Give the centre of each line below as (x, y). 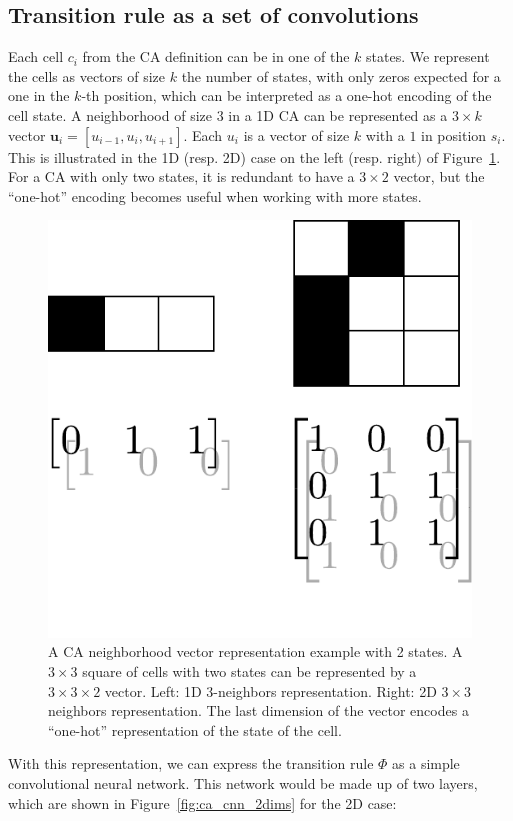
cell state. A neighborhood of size (110, 114)
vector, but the (439, 176)
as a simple (426, 763)
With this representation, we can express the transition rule (191, 763)
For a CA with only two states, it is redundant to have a (181, 176)
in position (454, 134)
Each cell (36, 56)
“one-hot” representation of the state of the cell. (195, 729)
